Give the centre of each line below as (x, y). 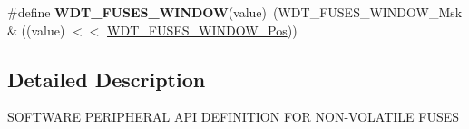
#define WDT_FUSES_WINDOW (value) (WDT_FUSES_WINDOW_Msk (235, 12)
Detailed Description (107, 79)
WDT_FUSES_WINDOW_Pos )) (202, 30)
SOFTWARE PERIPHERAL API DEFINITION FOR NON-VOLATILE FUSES (234, 117)
